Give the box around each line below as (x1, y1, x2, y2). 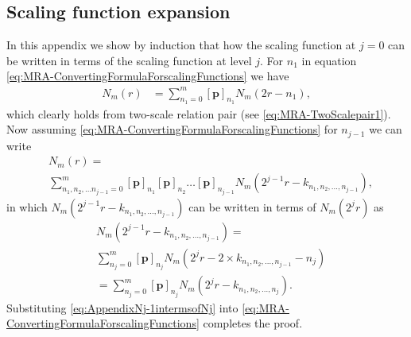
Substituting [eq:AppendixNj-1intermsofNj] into (6, 299, 238, 316)
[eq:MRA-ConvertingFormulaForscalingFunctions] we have (6, 68, 289, 84)
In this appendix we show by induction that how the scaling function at (6, 37, 356, 53)
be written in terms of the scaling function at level (6, 52, 252, 68)
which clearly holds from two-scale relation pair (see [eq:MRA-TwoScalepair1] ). (6, 105, 391, 122)
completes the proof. (203, 315, 303, 331)
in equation (301, 52, 357, 68)
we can (369, 121, 402, 138)
